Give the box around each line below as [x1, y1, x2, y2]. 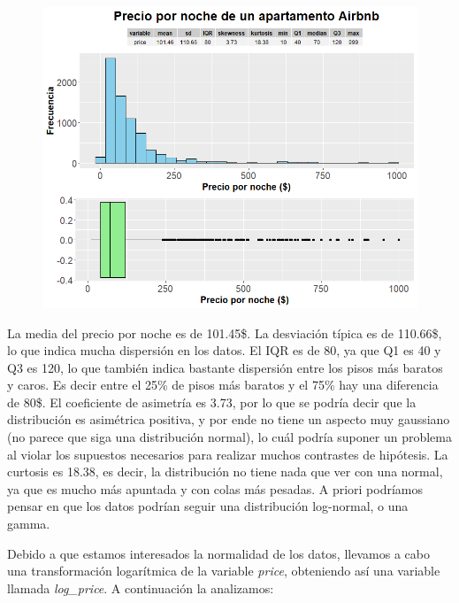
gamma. [7, 514, 50, 533]
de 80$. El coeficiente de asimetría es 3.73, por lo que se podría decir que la [7, 392, 417, 411]
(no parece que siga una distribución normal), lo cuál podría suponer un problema [7, 428, 452, 446]
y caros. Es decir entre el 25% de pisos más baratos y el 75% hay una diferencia [7, 375, 439, 394]
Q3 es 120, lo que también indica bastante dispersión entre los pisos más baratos [7, 358, 443, 376]
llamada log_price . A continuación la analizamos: [7, 578, 274, 597]
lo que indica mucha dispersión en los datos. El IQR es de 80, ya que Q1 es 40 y [7, 341, 441, 359]
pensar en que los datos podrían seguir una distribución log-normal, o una [7, 497, 409, 515]
